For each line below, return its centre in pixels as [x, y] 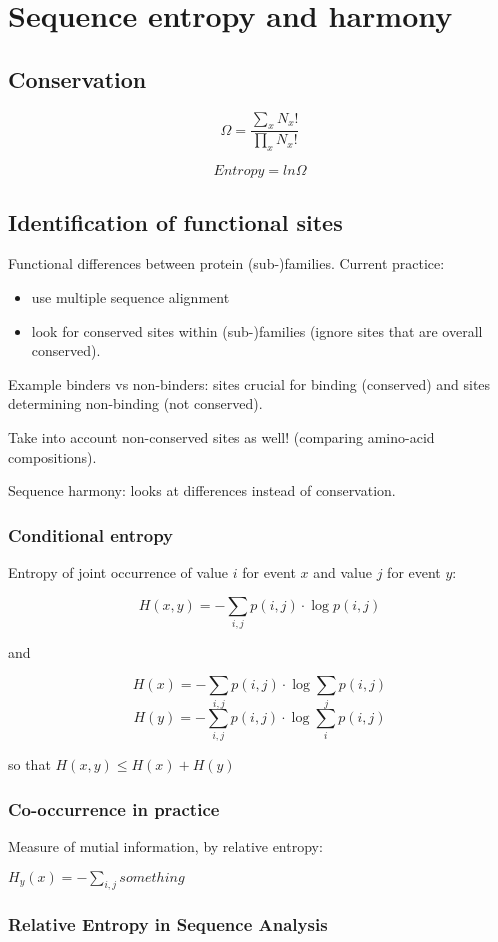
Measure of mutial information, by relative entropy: [165, 845]
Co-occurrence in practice [114, 808]
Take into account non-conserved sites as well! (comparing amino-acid [221, 436]
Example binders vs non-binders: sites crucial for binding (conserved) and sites [249, 383]
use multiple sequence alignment [130, 297]
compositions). [52, 456]
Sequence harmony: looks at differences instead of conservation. [202, 490]
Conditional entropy [91, 534]
